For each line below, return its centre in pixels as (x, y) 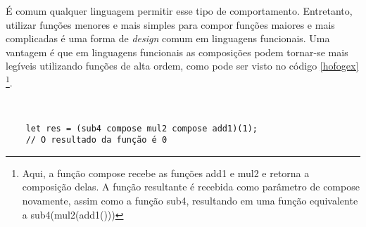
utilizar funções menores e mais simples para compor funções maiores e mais (170, 24)
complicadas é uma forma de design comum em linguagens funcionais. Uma (168, 38)
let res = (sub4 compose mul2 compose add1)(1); (141, 128)
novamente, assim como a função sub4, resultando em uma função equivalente (190, 201)
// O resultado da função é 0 (96, 140)
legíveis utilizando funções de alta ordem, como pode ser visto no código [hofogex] (182, 66)
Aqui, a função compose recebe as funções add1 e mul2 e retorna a (166, 173)
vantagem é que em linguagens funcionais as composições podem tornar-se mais (177, 52)
